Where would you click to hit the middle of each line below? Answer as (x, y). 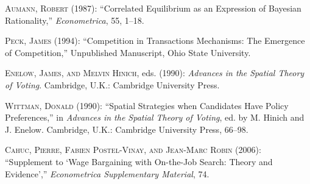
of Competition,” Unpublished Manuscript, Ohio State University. (128, 52)
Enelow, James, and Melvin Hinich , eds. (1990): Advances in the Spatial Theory (155, 73)
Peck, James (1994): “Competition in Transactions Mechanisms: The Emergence (155, 41)
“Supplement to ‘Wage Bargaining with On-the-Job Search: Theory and (139, 161)
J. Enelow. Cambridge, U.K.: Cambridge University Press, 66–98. (127, 129)
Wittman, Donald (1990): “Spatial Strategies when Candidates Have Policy (147, 105)
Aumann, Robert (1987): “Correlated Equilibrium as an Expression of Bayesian (153, 8)
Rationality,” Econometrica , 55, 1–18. (75, 20)
